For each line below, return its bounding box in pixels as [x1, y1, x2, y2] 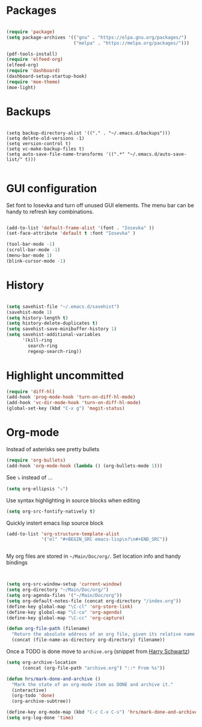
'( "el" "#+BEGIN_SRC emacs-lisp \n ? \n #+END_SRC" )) [41, 537, 168, 543]
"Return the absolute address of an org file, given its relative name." [11, 631, 200, 637]
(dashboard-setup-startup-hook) [6, 73, 87, 80]
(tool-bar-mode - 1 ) [6, 242, 55, 248]
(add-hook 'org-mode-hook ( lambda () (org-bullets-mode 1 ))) [6, 463, 163, 469]
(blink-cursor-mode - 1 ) [6, 258, 66, 264]
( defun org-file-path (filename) [6, 626, 90, 632]
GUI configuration [6, 181, 97, 195]
